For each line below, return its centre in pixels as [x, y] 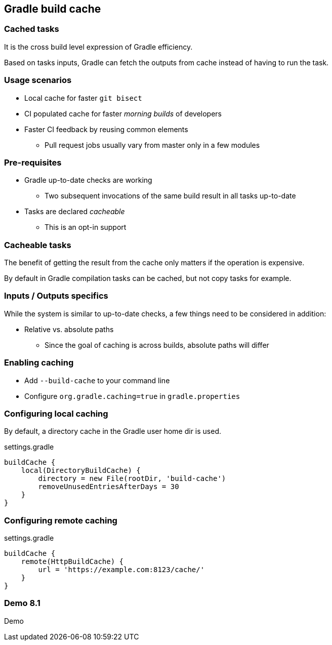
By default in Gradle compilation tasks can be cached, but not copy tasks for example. [148, 278]
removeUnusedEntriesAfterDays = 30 [109, 487]
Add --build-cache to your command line [97, 380]
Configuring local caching [56, 413]
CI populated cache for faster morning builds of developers [123, 113]
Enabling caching [39, 363]
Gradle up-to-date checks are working [88, 180]
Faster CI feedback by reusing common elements [106, 129]
